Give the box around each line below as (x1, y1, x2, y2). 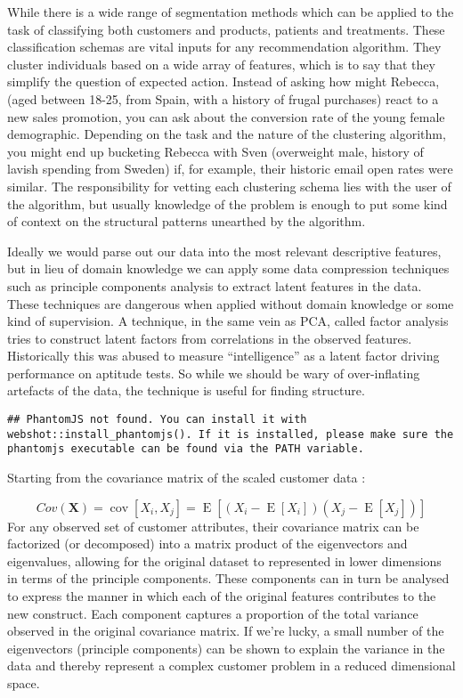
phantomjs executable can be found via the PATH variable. (7, 442, 364, 456)
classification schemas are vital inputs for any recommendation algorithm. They (7, 37, 442, 56)
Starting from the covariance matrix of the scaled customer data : (7, 468, 366, 487)
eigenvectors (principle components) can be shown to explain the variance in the (7, 638, 445, 657)
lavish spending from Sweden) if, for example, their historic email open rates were (7, 159, 453, 178)
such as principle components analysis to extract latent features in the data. (7, 276, 422, 295)
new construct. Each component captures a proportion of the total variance (7, 604, 418, 622)
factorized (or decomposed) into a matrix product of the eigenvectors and (7, 534, 408, 553)
